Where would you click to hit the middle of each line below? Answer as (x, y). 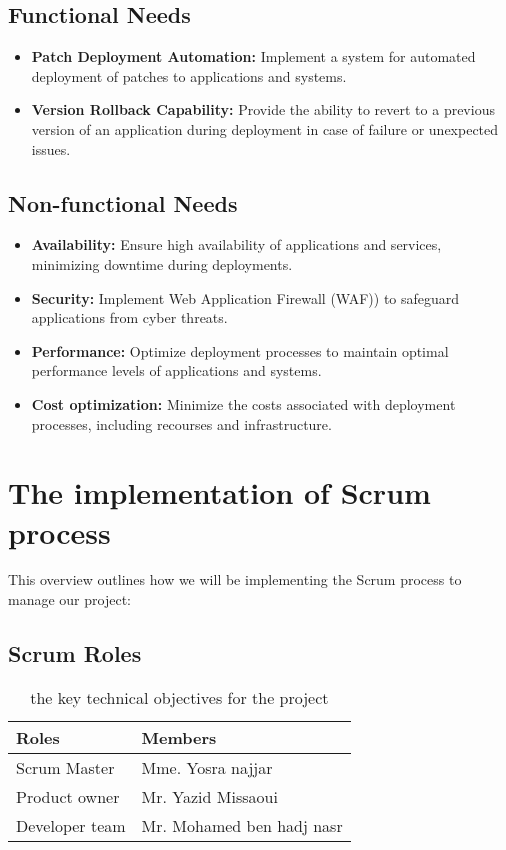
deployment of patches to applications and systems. (189, 75)
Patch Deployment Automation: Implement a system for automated (253, 56)
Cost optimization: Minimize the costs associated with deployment (243, 403)
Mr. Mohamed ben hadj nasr (242, 825)
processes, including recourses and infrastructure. (181, 423)
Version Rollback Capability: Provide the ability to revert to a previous (263, 109)
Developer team (71, 825)
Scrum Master (65, 767)
